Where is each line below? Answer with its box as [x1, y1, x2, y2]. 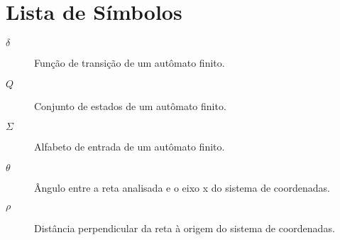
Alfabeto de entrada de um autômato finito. [34, 139, 225, 154]
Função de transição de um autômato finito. [34, 55, 225, 70]
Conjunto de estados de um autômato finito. [34, 98, 226, 113]
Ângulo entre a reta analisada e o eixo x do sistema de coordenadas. [34, 180, 330, 195]
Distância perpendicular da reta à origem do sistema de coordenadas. [34, 220, 335, 235]
